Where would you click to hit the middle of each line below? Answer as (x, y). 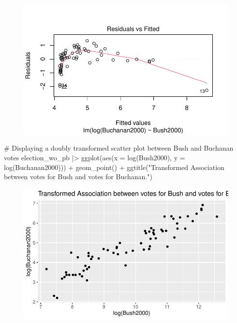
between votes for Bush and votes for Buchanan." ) (78, 177)
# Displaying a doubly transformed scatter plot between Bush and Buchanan (119, 148)
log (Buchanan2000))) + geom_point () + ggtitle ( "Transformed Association (114, 167)
